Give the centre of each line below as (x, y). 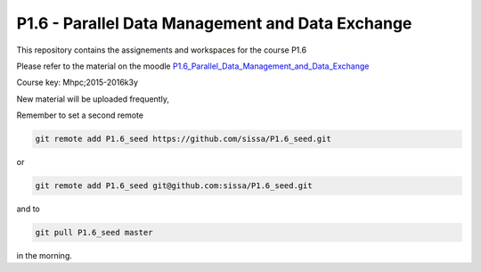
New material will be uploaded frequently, (93, 99)
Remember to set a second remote (80, 115)
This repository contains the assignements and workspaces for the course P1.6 (162, 50)
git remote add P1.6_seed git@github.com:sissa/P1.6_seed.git (174, 186)
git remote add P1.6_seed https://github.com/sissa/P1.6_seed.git (183, 139)
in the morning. (45, 256)
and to (28, 209)
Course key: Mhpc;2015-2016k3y (77, 82)
